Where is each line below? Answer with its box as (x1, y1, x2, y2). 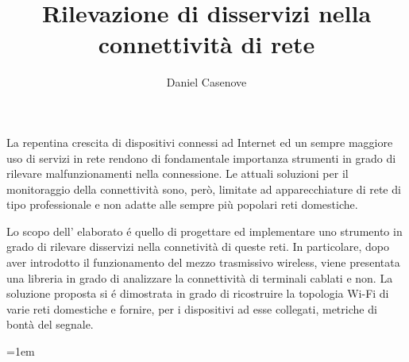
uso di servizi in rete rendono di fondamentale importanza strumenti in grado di (6, 149, 396, 166)
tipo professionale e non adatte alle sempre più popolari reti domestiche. (6, 196, 358, 213)
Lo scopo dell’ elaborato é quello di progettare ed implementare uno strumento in (6, 222, 403, 239)
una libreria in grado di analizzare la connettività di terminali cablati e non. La (6, 269, 393, 286)
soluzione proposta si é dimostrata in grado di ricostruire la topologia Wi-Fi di (6, 285, 389, 302)
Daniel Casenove (166, 74, 247, 90)
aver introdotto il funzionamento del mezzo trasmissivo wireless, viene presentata (6, 254, 400, 271)
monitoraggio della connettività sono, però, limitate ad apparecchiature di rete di (6, 180, 401, 197)
